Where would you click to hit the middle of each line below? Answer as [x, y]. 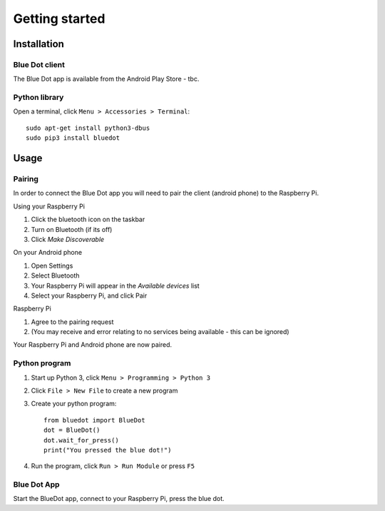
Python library [38, 98]
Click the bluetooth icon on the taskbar [88, 219]
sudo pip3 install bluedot [73, 138]
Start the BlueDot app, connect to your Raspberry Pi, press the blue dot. [119, 499]
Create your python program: [74, 404]
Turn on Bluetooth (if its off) [72, 229]
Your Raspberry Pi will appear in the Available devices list [115, 285]
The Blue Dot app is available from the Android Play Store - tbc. [106, 79]
